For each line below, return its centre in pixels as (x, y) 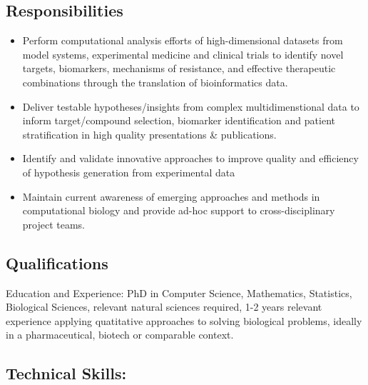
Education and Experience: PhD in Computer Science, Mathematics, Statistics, (179, 292)
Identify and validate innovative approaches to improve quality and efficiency (190, 158)
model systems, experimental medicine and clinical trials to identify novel (183, 54)
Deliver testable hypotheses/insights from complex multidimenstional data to (191, 106)
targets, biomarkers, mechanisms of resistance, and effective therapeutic (179, 68)
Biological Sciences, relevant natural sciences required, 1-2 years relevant (164, 307)
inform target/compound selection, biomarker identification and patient (179, 120)
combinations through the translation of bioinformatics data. (155, 82)
